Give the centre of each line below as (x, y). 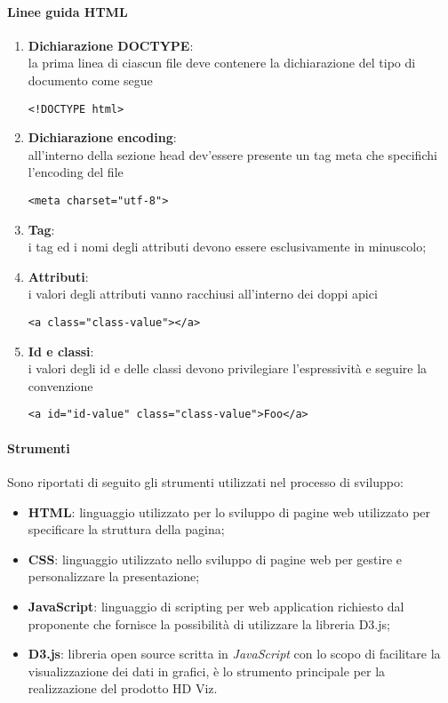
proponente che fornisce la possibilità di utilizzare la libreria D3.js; (209, 623)
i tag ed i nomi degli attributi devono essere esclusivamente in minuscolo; (227, 247)
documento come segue (90, 80)
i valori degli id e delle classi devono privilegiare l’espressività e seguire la (228, 368)
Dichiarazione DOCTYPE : (111, 45)
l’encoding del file (76, 172)
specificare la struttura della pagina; (126, 529)
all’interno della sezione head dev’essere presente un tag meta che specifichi (232, 154)
